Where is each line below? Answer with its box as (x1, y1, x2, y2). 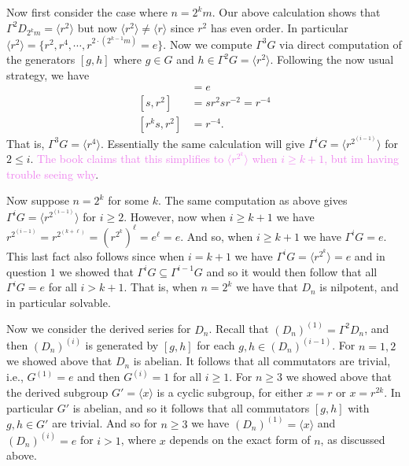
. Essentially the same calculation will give (100, 135, 305, 151)
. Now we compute (163, 35, 252, 52)
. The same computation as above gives (157, 192, 348, 209)
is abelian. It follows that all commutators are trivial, (133, 353, 391, 369)
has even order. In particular (210, 19, 348, 35)
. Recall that (208, 320, 269, 337)
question (6, 263, 47, 279)
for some (108, 192, 149, 209)
